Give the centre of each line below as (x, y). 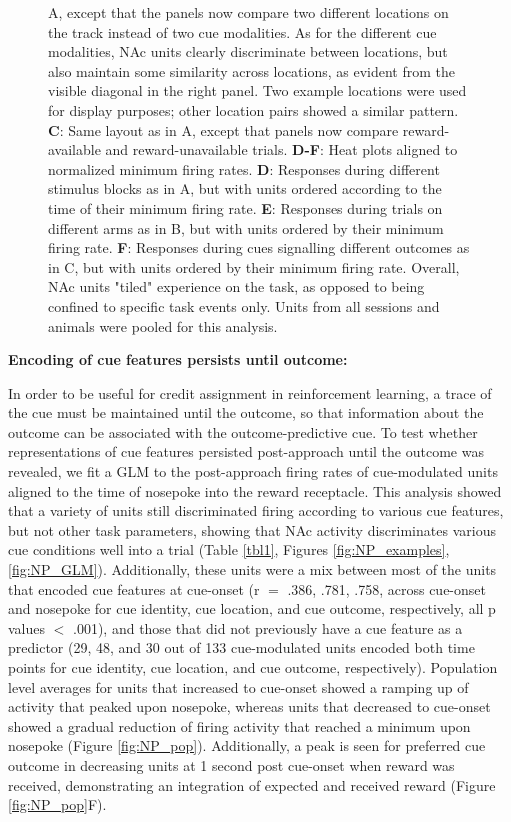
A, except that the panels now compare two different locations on (248, 12)
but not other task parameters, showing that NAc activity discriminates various (252, 529)
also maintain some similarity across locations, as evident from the (252, 70)
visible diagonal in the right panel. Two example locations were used (257, 90)
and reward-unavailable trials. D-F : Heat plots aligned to (281, 149)
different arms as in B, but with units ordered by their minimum (246, 227)
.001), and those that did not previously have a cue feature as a (268, 627)
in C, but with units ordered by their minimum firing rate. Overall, (254, 266)
